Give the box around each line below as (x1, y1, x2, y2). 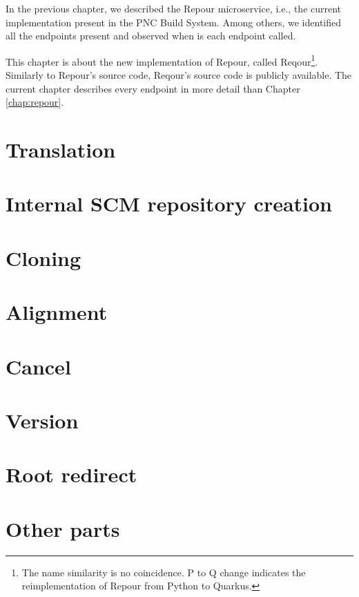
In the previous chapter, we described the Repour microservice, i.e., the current (6, 1, 342, 15)
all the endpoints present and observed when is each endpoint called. (6, 28, 296, 43)
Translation (6, 135, 116, 163)
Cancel (6, 352, 71, 380)
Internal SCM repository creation (6, 189, 333, 218)
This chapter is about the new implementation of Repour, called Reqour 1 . (6, 52, 318, 68)
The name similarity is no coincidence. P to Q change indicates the (21, 565, 306, 579)
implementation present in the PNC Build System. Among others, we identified (6, 15, 342, 29)
